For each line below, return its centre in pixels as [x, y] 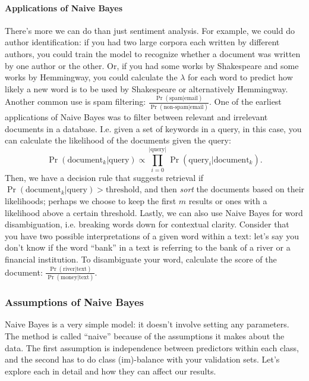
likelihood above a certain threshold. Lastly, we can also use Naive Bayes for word [154, 212]
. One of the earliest [245, 102]
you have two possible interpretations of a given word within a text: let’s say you [152, 235]
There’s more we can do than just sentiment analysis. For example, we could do [150, 30]
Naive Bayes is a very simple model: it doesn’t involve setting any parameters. [147, 324]
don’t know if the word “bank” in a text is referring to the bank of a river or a [148, 247]
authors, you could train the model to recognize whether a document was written [153, 53]
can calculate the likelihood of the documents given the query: [118, 140]
